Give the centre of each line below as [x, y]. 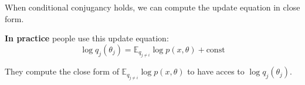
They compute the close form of [62, 71]
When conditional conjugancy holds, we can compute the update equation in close [152, 7]
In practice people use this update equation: [87, 38]
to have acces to [216, 71]
